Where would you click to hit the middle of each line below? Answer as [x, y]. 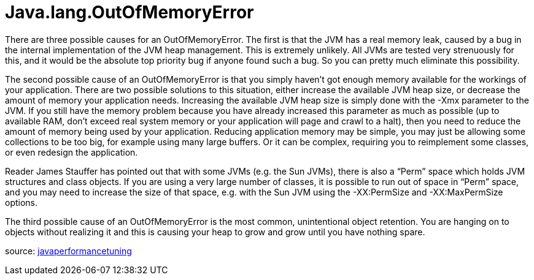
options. [21, 202]
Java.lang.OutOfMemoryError [130, 12]
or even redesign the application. [72, 152]
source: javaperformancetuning [68, 251]
